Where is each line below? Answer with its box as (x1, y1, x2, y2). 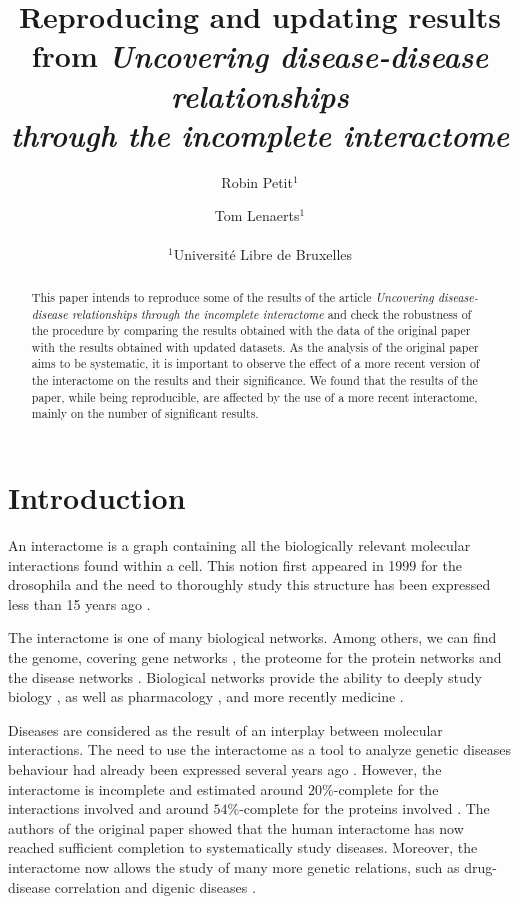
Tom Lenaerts (214, 205, 300, 226)
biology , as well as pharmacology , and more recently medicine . (8, 686, 404, 707)
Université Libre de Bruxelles (173, 244, 353, 265)
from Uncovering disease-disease (31, 35, 489, 77)
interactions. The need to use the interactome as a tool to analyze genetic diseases (8, 739, 511, 760)
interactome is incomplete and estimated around (8, 778, 304, 799)
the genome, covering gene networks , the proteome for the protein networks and (8, 647, 502, 668)
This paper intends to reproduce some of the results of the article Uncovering (31, 288, 434, 305)
